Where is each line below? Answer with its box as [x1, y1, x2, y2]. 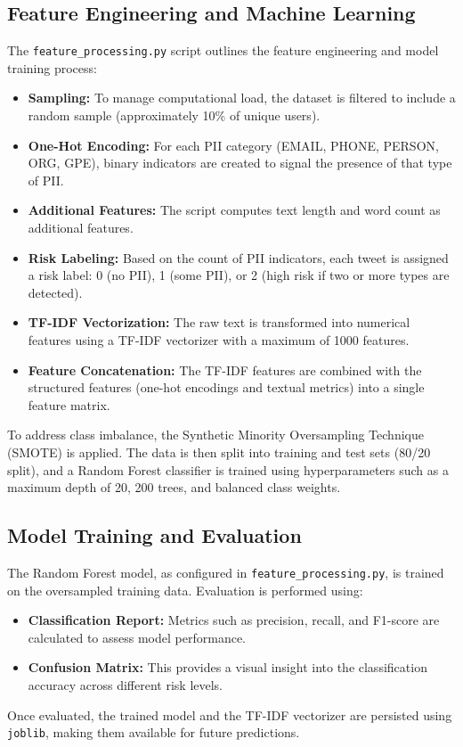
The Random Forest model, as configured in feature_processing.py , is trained [7, 562, 444, 581]
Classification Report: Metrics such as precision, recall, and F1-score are [28, 611, 440, 629]
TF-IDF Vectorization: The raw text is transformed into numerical [28, 313, 410, 332]
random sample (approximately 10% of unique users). [28, 106, 321, 125]
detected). [28, 283, 83, 301]
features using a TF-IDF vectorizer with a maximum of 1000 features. [28, 330, 410, 349]
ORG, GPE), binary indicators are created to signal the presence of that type [28, 153, 452, 172]
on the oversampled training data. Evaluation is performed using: [7, 580, 363, 599]
